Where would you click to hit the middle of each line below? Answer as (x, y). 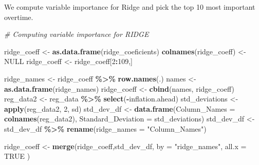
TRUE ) (17, 156)
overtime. (19, 17)
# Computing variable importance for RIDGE (77, 34)
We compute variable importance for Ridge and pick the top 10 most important (130, 7)
